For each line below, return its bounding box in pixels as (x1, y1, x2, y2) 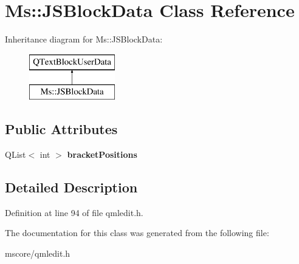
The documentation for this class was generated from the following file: (5, 226, 269, 239)
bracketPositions (67, 148, 137, 161)
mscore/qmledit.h (5, 247, 70, 260)
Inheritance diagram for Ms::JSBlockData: (5, 33, 163, 46)
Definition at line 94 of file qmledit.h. (5, 206, 143, 218)
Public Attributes (5, 120, 118, 138)
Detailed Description (5, 178, 138, 197)
